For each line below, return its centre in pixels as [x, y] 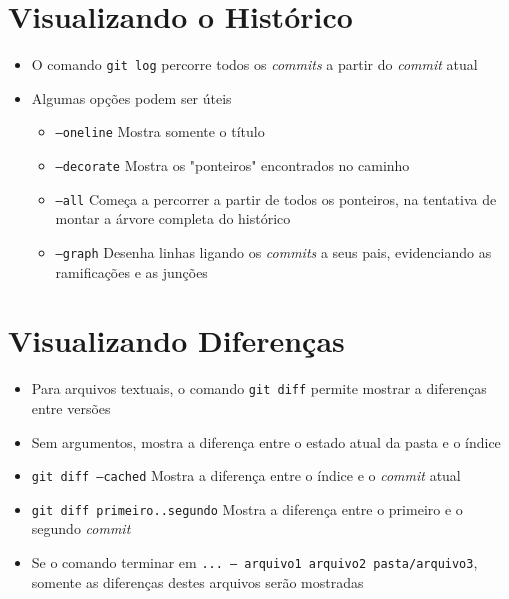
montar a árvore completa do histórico [173, 218]
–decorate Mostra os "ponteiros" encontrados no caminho [232, 165]
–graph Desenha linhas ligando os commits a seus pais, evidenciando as [273, 251]
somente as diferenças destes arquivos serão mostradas [197, 581]
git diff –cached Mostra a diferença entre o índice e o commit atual [246, 475]
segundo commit [81, 528]
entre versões [71, 407]
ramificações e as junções [131, 271]
